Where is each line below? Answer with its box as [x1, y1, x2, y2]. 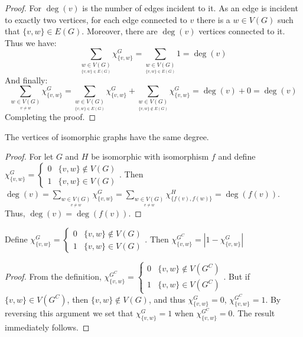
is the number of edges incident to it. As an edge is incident [82, 2, 298, 14]
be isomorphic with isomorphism [91, 150, 209, 163]
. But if [223, 270, 250, 282]
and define [218, 150, 256, 163]
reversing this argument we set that [5, 307, 133, 319]
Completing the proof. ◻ [5, 111, 96, 123]
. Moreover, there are [82, 25, 158, 37]
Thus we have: [5, 36, 57, 48]
